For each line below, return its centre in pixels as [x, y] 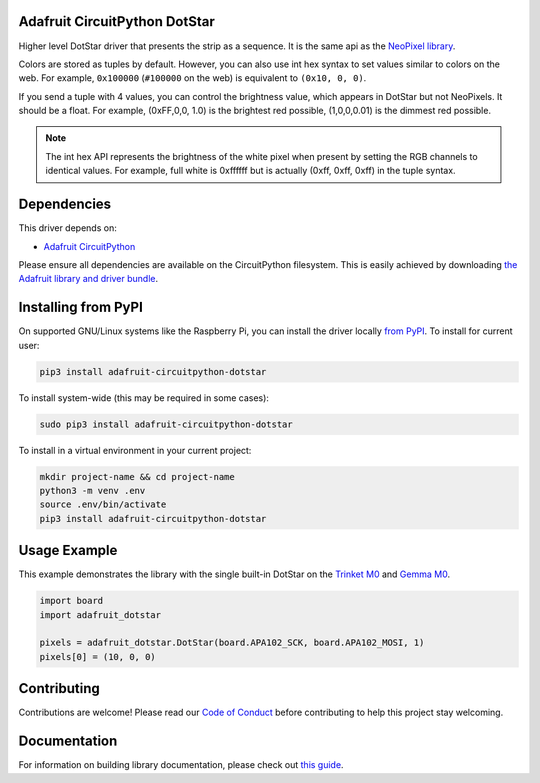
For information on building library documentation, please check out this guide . [181, 765]
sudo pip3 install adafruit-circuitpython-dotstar [166, 424]
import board [71, 601]
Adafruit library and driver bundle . [88, 279]
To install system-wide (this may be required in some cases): [144, 397]
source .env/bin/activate [103, 504]
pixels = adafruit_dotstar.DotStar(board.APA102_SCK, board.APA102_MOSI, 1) [232, 643]
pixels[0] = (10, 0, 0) [98, 656]
